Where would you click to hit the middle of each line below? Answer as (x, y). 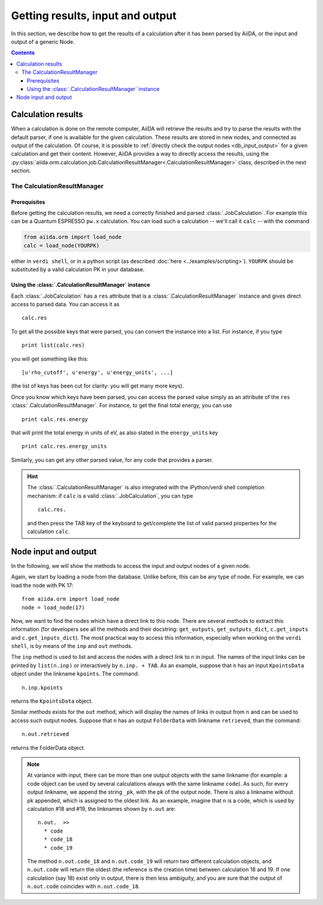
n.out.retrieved (45, 734)
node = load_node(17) (53, 607)
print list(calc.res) (53, 345)
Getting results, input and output (94, 16)
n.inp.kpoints (42, 688)
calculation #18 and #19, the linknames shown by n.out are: (101, 809)
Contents (23, 53)
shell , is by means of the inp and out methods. (72, 646)
